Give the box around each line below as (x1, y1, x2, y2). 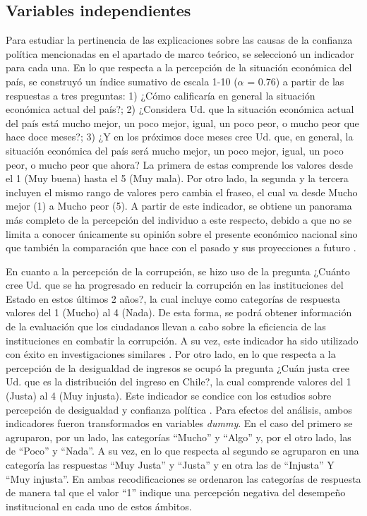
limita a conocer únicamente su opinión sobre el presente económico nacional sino (6, 226, 358, 241)
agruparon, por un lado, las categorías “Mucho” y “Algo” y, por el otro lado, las (6, 429, 351, 444)
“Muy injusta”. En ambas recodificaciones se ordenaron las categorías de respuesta (6, 471, 361, 486)
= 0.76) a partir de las (247, 73, 344, 88)
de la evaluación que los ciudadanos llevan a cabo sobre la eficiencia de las (6, 319, 326, 334)
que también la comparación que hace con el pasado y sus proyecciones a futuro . (6, 240, 356, 255)
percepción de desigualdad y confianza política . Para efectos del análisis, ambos (6, 402, 352, 416)
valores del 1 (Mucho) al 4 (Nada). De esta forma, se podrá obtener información (6, 305, 352, 320)
